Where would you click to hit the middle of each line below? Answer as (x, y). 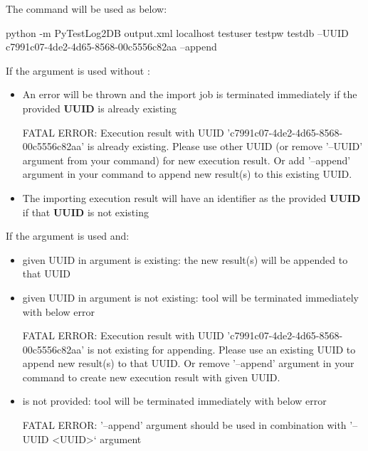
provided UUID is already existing (99, 108)
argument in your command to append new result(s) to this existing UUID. (187, 174)
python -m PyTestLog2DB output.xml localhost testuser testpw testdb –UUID (177, 32)
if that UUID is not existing (85, 212)
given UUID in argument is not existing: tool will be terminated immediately (190, 297)
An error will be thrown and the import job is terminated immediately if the (190, 94)
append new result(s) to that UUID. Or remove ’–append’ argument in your (188, 363)
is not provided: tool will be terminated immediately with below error (174, 401)
